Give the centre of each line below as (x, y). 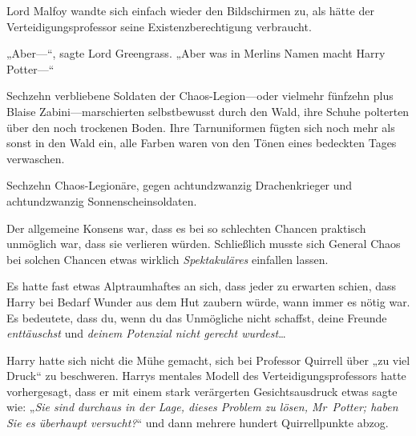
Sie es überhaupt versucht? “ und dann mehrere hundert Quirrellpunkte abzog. (198, 423)
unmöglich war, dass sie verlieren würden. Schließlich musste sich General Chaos (204, 244)
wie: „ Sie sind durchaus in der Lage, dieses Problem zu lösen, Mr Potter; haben (202, 407)
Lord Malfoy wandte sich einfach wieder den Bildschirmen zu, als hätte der (190, 10)
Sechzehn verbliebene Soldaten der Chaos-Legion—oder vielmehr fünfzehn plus (200, 96)
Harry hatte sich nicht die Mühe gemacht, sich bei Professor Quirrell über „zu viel (208, 360)
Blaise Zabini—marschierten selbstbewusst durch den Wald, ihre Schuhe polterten (208, 111)
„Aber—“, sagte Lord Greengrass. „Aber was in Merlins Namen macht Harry (196, 53)
